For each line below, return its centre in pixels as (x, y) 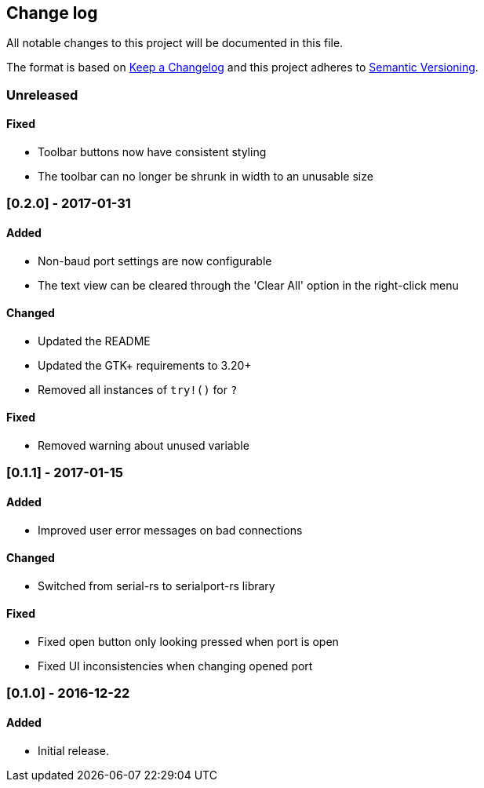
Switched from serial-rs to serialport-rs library (156, 586)
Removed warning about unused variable (144, 446)
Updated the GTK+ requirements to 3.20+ (145, 365)
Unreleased (42, 95)
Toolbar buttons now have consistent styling (152, 152)
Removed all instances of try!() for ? (138, 389)
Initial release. (73, 750)
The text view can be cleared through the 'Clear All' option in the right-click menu (248, 285)
